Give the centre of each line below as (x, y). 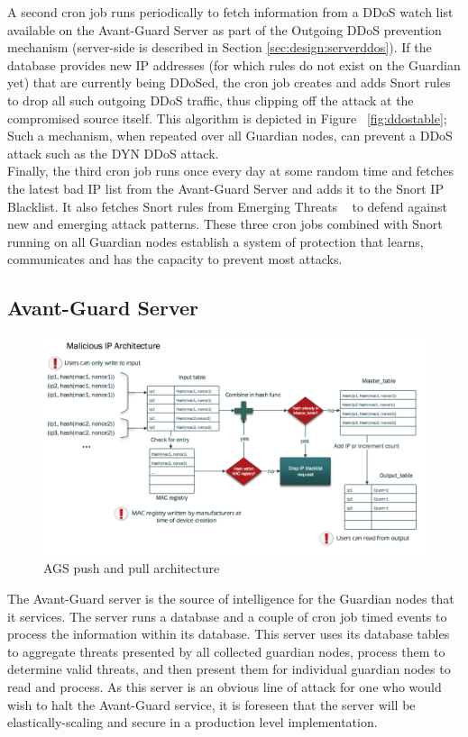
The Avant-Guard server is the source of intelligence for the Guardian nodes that (231, 598)
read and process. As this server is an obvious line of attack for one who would (225, 686)
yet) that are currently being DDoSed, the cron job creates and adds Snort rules (229, 82)
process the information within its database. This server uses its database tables (229, 634)
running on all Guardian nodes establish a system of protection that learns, (216, 241)
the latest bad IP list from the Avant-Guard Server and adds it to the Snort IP (225, 188)
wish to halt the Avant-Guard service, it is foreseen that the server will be (211, 704)
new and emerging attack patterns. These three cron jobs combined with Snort (225, 224)
